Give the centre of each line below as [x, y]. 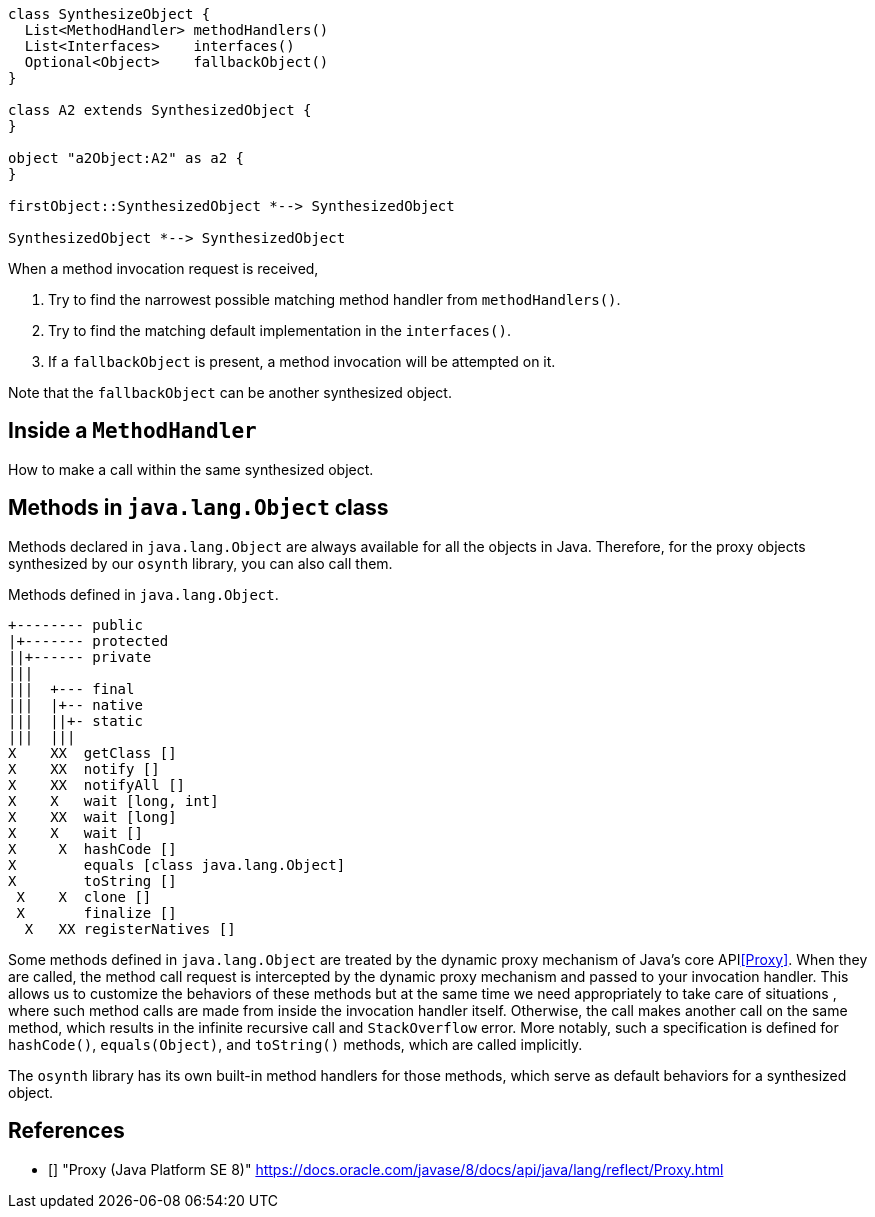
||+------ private [80, 656]
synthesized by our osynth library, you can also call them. [200, 563]
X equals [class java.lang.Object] [177, 864]
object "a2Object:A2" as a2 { [126, 158]
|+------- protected [88, 640]
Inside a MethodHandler [132, 431]
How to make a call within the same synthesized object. [191, 469]
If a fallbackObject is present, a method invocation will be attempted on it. [302, 361]
